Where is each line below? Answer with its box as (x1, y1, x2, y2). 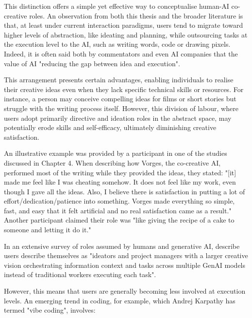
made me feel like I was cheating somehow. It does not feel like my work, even (4, 177, 236, 187)
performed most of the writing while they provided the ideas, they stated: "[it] (4, 167, 236, 177)
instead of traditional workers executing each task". (4, 269, 156, 280)
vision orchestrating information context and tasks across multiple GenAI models (4, 260, 246, 270)
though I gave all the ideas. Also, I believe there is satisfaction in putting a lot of (4, 186, 245, 196)
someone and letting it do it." (4, 224, 91, 235)
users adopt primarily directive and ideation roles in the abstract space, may (4, 112, 232, 123)
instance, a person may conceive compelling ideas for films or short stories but (4, 94, 236, 104)
